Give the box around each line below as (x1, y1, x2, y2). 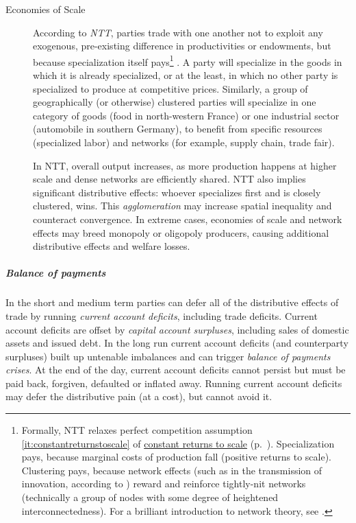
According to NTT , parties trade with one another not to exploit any (33, 25, 323, 39)
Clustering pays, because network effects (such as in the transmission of (21, 463, 322, 477)
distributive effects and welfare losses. (33, 239, 190, 253)
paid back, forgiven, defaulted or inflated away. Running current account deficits (5, 375, 342, 390)
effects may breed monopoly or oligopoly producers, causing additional (33, 225, 329, 240)
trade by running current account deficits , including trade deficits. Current (5, 308, 318, 323)
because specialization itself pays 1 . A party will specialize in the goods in (33, 52, 342, 69)
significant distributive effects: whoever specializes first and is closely (33, 185, 321, 199)
